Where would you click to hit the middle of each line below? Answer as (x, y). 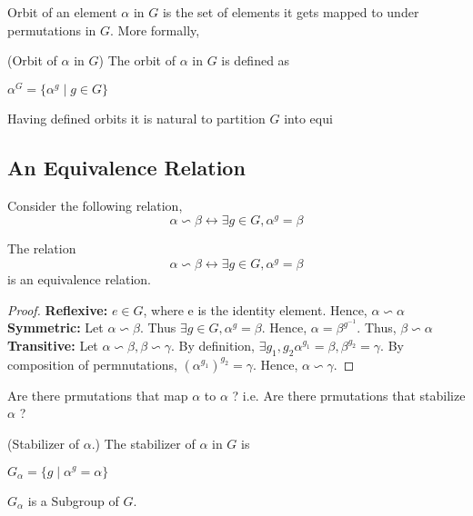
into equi (308, 118)
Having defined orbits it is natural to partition (136, 118)
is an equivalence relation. (80, 279)
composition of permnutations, (92, 364)
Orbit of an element (62, 12)
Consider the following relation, (95, 205)
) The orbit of (137, 60)
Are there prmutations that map (98, 395)
